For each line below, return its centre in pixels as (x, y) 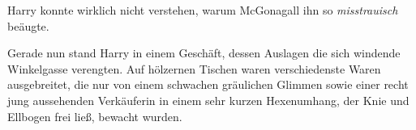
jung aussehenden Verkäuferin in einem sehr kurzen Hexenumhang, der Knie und (208, 100)
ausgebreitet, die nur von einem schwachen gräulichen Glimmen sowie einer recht (208, 84)
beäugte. (28, 25)
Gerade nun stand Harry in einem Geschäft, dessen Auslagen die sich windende (204, 53)
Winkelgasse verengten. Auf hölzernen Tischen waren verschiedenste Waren (194, 68)
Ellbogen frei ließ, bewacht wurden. (95, 116)
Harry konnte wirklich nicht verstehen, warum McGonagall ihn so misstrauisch (203, 10)
